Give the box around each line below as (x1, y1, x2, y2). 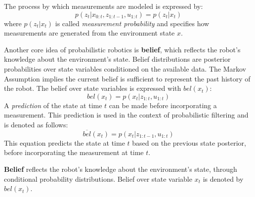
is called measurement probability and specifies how (55, 18, 210, 28)
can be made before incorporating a (109, 100, 217, 110)
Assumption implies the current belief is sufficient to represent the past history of (4, 73, 251, 83)
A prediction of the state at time (4, 100, 102, 110)
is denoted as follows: (4, 119, 68, 129)
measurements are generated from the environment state (4, 28, 175, 38)
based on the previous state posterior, (132, 137, 246, 148)
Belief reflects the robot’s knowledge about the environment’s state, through (4, 163, 237, 174)
